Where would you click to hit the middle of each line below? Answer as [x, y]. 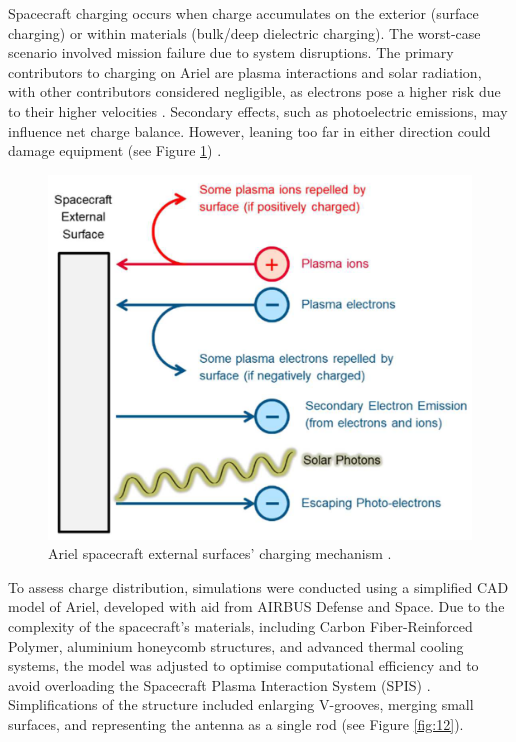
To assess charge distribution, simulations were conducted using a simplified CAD [258, 586]
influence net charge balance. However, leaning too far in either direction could [249, 130]
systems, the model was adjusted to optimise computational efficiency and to [243, 665]
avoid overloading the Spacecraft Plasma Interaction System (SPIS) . [219, 684]
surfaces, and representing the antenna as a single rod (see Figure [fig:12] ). [236, 723]
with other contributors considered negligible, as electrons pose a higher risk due [254, 91]
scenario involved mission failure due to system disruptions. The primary [231, 52]
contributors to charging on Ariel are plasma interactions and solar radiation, [245, 71]
